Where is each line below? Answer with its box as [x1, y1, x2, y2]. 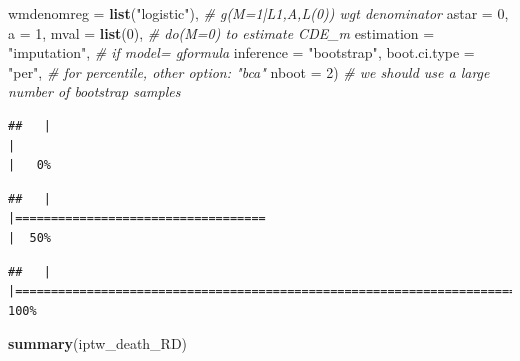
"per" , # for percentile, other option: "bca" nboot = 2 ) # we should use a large [8, 61, 490, 82]
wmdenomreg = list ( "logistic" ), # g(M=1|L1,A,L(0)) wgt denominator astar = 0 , [8, 3, 509, 23]
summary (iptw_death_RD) [8, 333, 188, 354]
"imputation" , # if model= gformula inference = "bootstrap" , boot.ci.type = [8, 42, 475, 63]
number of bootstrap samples [8, 81, 181, 102]
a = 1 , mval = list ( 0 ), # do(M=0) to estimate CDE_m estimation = [8, 22, 435, 43]
